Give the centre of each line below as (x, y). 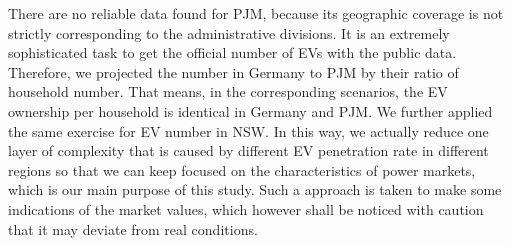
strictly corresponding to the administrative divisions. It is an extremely (229, 32)
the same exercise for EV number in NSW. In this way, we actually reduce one (248, 130)
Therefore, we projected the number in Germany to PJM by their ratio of (233, 71)
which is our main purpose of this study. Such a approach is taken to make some (255, 189)
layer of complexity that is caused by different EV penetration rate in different (248, 150)
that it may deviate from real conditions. (133, 228)
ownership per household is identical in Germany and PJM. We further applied (250, 110)
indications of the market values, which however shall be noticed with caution (246, 208)
